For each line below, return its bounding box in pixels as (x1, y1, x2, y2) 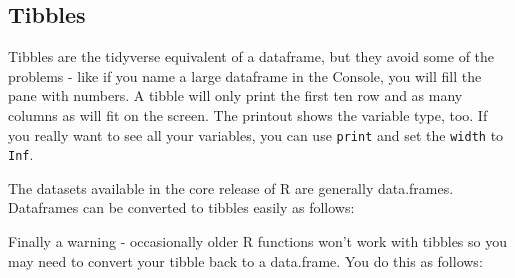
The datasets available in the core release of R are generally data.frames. (8, 177, 454, 198)
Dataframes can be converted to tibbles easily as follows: (8, 197, 355, 218)
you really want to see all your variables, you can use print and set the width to (8, 124, 504, 145)
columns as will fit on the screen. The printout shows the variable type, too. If (8, 104, 488, 125)
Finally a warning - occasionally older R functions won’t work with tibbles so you (8, 231, 507, 252)
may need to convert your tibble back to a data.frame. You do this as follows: (8, 250, 483, 271)
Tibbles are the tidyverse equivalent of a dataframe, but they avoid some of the (8, 46, 495, 67)
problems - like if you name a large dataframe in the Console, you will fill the (8, 65, 482, 86)
